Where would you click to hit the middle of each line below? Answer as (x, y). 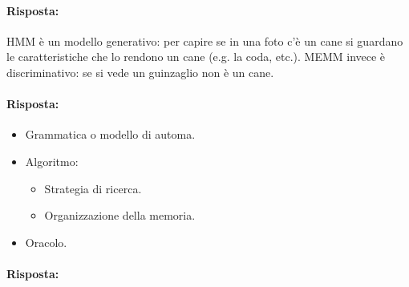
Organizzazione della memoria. (120, 215)
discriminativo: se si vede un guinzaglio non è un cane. (140, 72)
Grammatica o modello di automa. (110, 134)
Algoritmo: (52, 161)
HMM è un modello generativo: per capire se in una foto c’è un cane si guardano (205, 40)
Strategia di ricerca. (93, 188)
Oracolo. (46, 242)
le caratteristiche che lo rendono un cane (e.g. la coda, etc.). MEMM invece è (196, 57)
